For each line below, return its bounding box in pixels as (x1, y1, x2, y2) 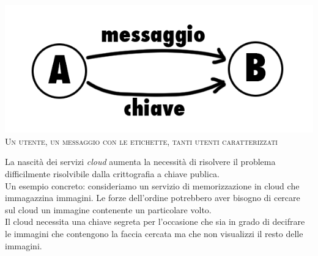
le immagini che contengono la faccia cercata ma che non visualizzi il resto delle (5, 227, 303, 240)
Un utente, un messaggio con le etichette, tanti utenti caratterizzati (5, 134, 278, 147)
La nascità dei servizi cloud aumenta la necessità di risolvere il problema (5, 155, 276, 168)
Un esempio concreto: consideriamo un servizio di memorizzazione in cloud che (5, 179, 300, 192)
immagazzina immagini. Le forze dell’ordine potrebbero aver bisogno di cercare (5, 191, 300, 204)
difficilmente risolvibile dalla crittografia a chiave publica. (5, 167, 220, 180)
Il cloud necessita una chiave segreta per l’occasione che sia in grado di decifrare (5, 215, 305, 228)
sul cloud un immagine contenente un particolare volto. (5, 203, 212, 216)
